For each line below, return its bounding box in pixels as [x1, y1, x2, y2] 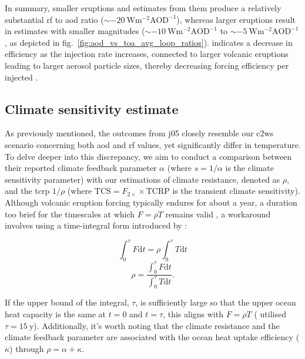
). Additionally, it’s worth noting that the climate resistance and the [33, 319, 280, 331]
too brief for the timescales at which [5, 207, 135, 220]
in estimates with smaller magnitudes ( [5, 25, 145, 37]
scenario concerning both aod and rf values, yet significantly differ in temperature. [5, 138, 301, 150]
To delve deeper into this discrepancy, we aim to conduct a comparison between [5, 150, 292, 162]
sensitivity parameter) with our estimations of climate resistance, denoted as [5, 173, 280, 185]
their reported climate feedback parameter [5, 162, 157, 174]
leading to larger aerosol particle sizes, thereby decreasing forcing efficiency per [5, 59, 289, 71]
